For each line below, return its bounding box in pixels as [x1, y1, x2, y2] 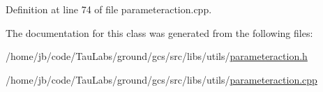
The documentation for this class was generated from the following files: [6, 25, 313, 40]
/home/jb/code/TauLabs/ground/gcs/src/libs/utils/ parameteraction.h [6, 49, 308, 63]
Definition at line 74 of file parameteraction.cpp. [6, 2, 212, 16]
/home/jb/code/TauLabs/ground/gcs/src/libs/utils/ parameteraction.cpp [6, 72, 317, 86]
